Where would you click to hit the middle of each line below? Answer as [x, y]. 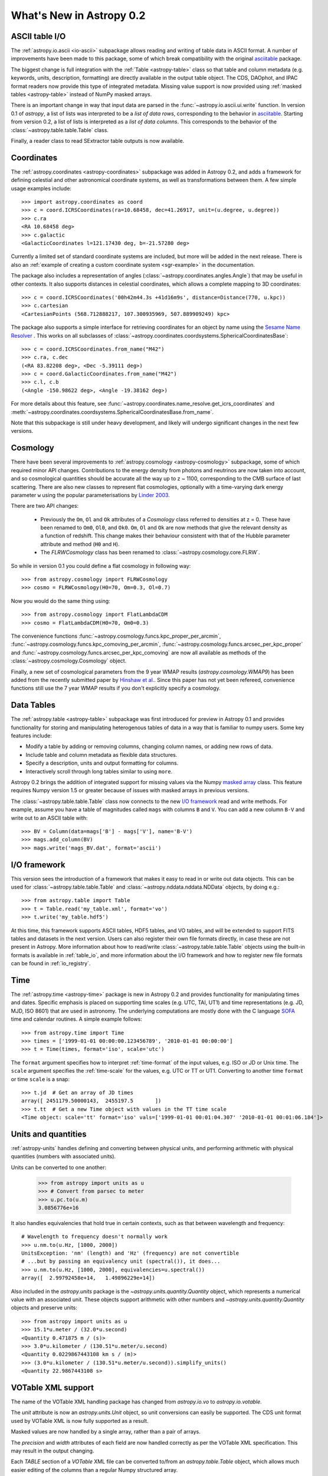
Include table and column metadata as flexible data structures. [101, 755]
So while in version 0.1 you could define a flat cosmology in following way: [101, 566]
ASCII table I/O [38, 36]
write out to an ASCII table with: [49, 818]
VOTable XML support [53, 1387]
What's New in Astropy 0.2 [78, 15]
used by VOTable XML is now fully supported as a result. [80, 1421]
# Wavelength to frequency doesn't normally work [95, 1237]
